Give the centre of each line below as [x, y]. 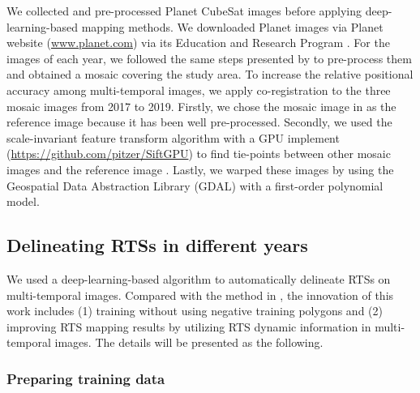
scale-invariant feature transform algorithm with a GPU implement [173, 137]
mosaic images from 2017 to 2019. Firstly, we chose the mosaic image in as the [201, 106]
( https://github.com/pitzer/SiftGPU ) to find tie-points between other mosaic [199, 154]
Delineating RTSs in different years [157, 245]
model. [23, 201]
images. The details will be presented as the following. [189, 342]
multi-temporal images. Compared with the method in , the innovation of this [200, 295]
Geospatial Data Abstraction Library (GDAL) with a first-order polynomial [195, 185]
